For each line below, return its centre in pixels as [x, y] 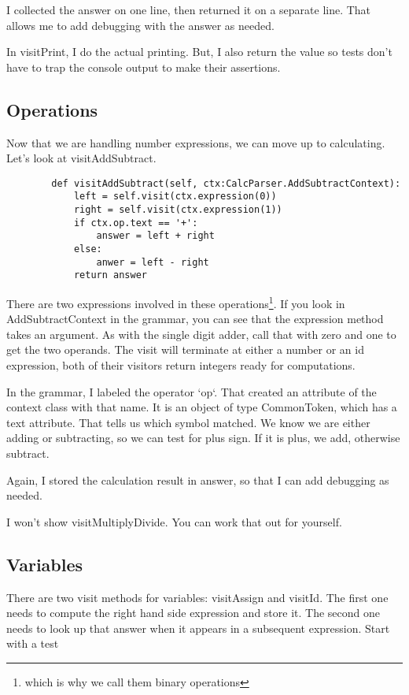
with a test [33, 643]
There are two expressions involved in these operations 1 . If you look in [176, 302]
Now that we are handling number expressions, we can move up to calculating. [196, 142]
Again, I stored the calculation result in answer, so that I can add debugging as [198, 479]
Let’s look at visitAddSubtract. [81, 158]
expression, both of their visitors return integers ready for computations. [181, 365]
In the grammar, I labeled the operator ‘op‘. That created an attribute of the [192, 391]
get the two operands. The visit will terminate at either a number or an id [185, 349]
